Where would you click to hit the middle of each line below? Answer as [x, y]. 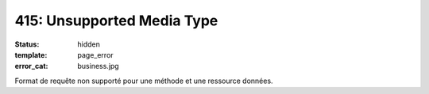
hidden [89, 44]
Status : [27, 44]
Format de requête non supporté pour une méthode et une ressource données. [144, 81]
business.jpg [98, 66]
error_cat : [31, 66]
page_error [96, 55]
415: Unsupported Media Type [116, 21]
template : [31, 55]
